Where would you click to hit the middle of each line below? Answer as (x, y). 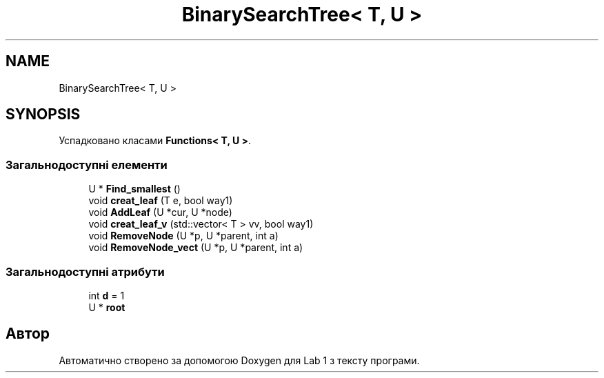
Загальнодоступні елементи (87, 165)
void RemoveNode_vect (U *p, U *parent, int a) (196, 248)
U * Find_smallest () (134, 189)
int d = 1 (107, 295)
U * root (107, 307)
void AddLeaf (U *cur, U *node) (160, 212)
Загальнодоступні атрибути (85, 271)
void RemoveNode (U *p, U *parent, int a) (183, 236)
